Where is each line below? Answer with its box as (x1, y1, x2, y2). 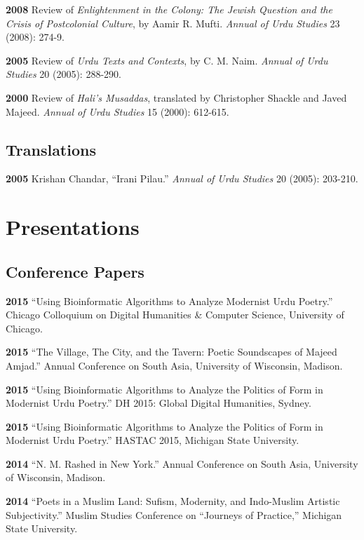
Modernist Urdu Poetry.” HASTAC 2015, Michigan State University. (6, 433, 299, 447)
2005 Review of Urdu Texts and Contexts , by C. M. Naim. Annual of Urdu (6, 53, 328, 67)
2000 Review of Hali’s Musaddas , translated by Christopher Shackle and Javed (6, 90, 347, 104)
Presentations (6, 212, 140, 241)
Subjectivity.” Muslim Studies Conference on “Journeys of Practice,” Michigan (6, 507, 342, 522)
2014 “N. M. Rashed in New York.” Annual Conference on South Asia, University (6, 456, 358, 471)
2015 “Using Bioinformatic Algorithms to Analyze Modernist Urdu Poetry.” (6, 293, 333, 308)
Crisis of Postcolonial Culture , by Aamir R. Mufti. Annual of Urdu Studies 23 (6, 15, 340, 30)
